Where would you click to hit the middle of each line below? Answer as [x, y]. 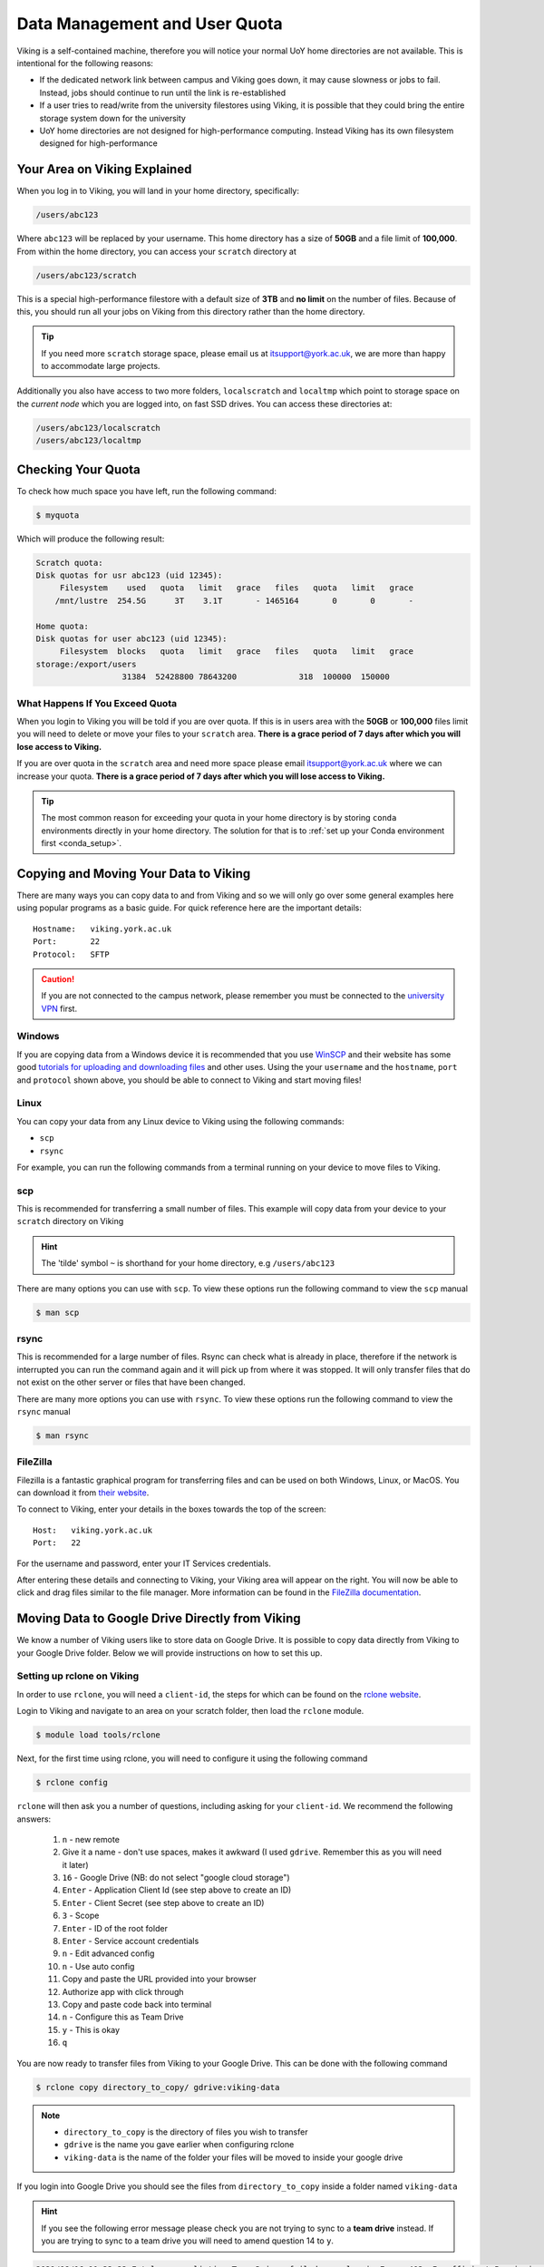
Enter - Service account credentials [131, 1941]
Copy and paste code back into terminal [137, 2004]
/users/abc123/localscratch [98, 428]
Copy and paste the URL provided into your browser [160, 1979]
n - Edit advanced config [108, 1953]
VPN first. [59, 1008]
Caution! [58, 978]
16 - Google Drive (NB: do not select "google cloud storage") [176, 1878]
